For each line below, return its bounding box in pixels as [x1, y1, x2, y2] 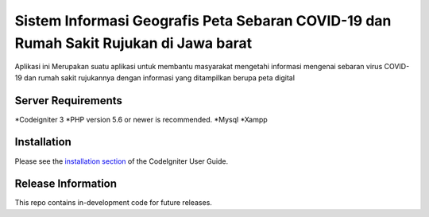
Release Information [14, 177, 118, 191]
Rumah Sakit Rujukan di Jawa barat [14, 34, 253, 52]
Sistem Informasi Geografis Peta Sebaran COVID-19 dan [14, 12, 392, 29]
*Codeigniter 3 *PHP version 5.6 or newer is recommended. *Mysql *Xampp [14, 114, 268, 124]
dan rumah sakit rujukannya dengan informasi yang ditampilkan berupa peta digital [24, 72, 296, 83]
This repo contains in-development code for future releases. [14, 198, 212, 207]
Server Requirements [14, 94, 123, 107]
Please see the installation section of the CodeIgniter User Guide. [14, 156, 229, 166]
